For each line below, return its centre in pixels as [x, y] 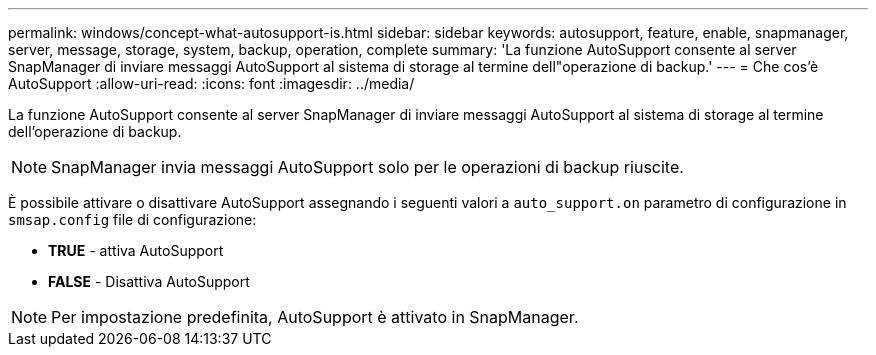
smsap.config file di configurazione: [132, 219]
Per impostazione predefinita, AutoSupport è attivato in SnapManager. [315, 317]
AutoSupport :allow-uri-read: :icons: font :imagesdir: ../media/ [211, 83]
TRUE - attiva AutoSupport [136, 250]
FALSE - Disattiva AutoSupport [149, 281]
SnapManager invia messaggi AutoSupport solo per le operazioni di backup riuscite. [367, 167]
